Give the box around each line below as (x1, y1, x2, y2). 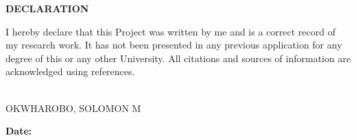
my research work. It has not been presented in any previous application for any (5, 38, 342, 52)
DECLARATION (5, 1, 89, 15)
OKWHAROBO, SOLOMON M (5, 100, 141, 115)
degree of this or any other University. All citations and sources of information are (5, 51, 351, 65)
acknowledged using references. (5, 64, 135, 79)
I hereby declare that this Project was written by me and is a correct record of (5, 24, 335, 38)
